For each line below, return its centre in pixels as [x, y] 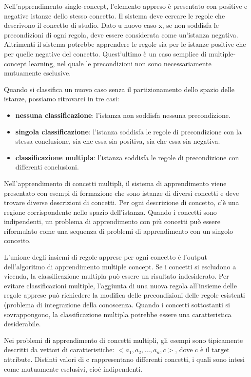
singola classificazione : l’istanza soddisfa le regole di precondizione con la [128, 131]
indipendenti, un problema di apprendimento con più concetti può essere [112, 221]
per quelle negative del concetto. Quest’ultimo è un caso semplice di [105, 53]
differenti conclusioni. [47, 167]
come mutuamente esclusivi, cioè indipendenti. [73, 368]
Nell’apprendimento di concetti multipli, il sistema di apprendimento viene [115, 183]
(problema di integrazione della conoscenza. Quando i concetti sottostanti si [117, 305]
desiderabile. [22, 324]
